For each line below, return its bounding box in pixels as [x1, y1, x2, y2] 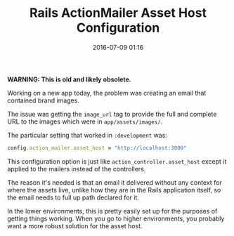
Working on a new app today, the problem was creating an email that [7, 88, 207, 97]
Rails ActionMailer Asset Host [29, 5, 207, 21]
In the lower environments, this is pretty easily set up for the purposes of [7, 206, 218, 215]
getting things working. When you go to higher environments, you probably [7, 214, 225, 223]
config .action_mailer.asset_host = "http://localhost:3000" [7, 144, 188, 152]
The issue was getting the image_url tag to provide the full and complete [7, 110, 217, 118]
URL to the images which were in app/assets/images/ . [7, 117, 163, 126]
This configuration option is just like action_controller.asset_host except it [7, 157, 227, 166]
